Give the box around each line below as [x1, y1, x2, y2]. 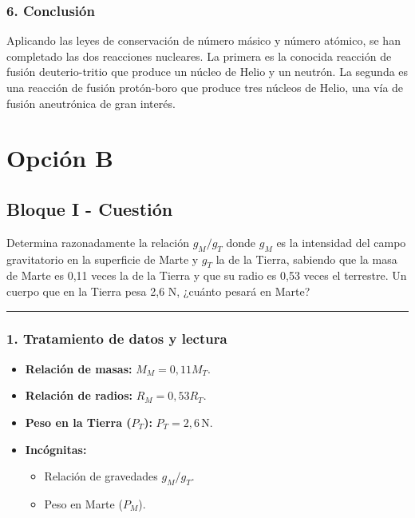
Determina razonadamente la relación [6, 233, 189, 250]
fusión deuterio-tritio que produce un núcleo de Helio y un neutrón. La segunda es [6, 63, 409, 80]
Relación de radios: [25, 387, 132, 404]
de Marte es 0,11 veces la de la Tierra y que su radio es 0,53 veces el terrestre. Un [6, 267, 407, 284]
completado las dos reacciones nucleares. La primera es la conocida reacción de [6, 47, 392, 64]
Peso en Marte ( [44, 495, 123, 512]
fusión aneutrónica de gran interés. [6, 94, 176, 111]
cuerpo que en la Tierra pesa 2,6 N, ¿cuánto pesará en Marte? [6, 282, 310, 299]
